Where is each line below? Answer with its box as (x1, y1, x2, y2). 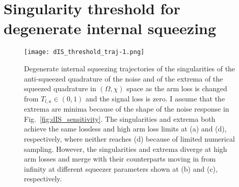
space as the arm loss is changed (126, 83, 227, 94)
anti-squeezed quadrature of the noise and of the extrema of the (24, 73, 223, 84)
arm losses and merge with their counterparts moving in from (24, 153, 216, 164)
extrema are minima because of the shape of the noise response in (24, 103, 229, 114)
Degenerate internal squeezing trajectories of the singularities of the (24, 63, 235, 73)
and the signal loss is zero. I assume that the (86, 93, 225, 103)
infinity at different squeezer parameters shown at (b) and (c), (24, 163, 218, 174)
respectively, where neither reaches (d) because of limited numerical (24, 133, 235, 144)
